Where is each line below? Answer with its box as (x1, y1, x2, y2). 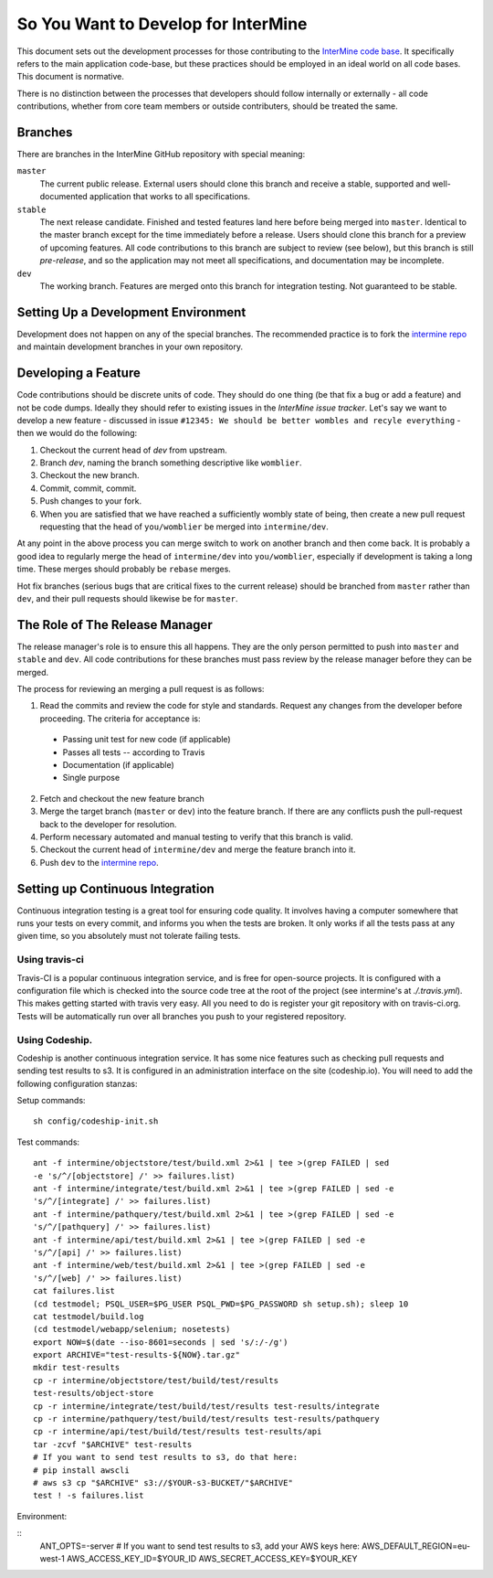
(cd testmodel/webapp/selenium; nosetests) (33, 1324, 231, 1335)
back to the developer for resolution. (39, 818, 177, 829)
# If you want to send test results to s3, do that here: (33, 1452, 299, 1463)
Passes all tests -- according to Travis (62, 746, 205, 758)
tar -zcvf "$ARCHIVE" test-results (33, 1439, 193, 1449)
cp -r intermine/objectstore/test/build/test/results (33, 1375, 278, 1385)
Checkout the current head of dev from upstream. (39, 444, 227, 455)
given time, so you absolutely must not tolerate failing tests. (16, 931, 241, 942)
